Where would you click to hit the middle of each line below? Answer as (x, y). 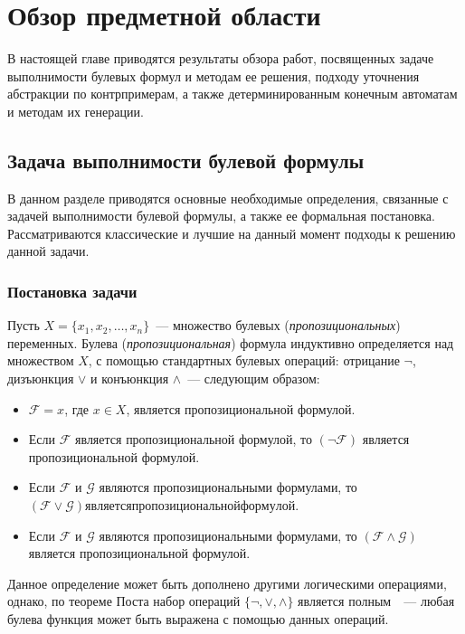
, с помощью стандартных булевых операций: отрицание (244, 360)
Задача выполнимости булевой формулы (186, 160)
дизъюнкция (41, 379)
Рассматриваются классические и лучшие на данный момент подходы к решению (232, 233)
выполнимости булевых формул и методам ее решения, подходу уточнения (214, 76)
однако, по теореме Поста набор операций (124, 601)
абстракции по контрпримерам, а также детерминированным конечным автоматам (232, 94)
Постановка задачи (72, 291)
